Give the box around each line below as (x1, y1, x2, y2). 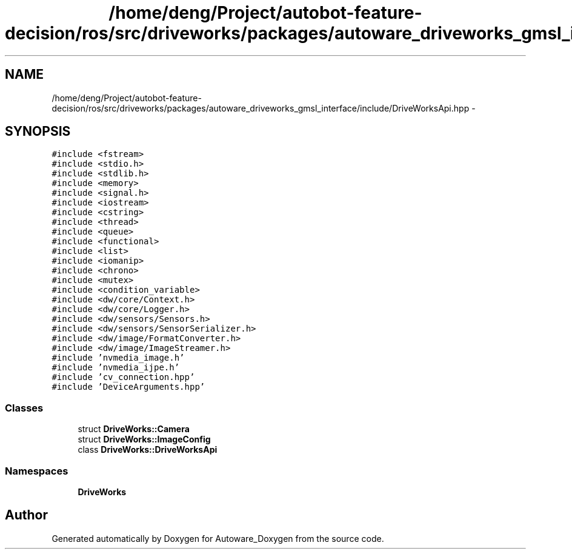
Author (5, 507, 48, 523)
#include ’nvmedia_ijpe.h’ (52, 362, 180, 373)
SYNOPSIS (5, 124, 71, 139)
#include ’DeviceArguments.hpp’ (52, 382, 205, 392)
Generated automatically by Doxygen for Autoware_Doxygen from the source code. (52, 533, 384, 544)
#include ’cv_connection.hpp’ (52, 372, 195, 382)
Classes (5, 401, 44, 414)
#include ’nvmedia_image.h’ (52, 353, 185, 363)
